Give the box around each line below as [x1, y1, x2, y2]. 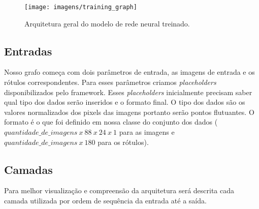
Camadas [4, 161, 53, 177]
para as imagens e [119, 127, 175, 137]
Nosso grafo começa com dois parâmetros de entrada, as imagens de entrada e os [4, 67, 255, 77]
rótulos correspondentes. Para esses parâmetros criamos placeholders [4, 77, 216, 87]
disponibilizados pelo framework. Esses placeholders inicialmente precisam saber [4, 86, 252, 97]
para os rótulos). [98, 136, 149, 147]
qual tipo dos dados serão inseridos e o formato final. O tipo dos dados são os [4, 97, 245, 107]
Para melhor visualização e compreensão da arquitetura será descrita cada [4, 185, 235, 196]
